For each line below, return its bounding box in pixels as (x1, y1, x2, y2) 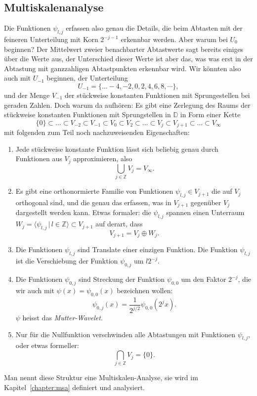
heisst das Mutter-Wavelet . (22, 312, 103, 323)
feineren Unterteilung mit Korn (4, 34, 98, 44)
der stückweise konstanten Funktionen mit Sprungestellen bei (65, 89, 250, 100)
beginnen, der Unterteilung (46, 73, 128, 83)
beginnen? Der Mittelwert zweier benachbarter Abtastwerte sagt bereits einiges (4, 44, 244, 54)
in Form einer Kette (180, 109, 241, 120)
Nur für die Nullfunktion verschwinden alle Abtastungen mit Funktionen (15, 329, 236, 339)
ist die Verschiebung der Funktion (15, 256, 118, 266)
